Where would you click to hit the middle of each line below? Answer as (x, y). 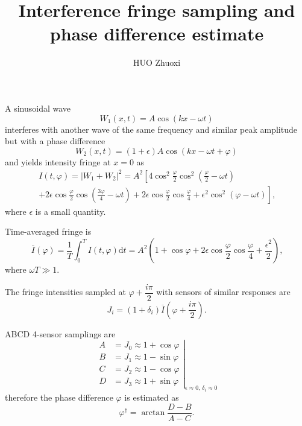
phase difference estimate (157, 33)
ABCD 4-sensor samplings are (60, 333)
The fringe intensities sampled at (65, 292)
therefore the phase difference (59, 397)
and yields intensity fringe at (58, 161)
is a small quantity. (71, 211)
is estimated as (152, 397)
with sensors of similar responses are (223, 292)
